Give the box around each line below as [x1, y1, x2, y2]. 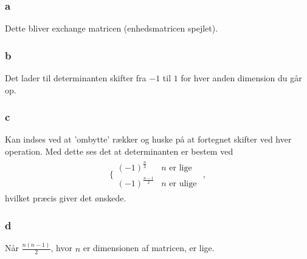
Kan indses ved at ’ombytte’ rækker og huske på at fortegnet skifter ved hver [5, 133, 292, 146]
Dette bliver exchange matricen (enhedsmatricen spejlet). [5, 22, 218, 35]
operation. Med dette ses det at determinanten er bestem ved [5, 145, 233, 158]
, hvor [50, 241, 72, 254]
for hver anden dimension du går [181, 72, 302, 84]
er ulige [169, 180, 197, 189]
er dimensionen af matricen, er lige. [83, 241, 215, 254]
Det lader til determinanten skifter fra [5, 72, 147, 84]
